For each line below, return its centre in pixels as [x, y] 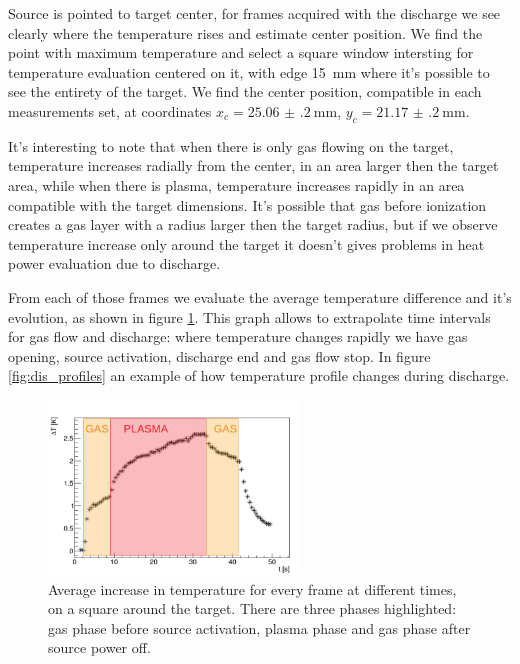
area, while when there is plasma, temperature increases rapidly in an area [236, 184]
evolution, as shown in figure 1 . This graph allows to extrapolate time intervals [249, 316]
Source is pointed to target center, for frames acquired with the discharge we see [254, 13]
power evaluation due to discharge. [114, 263]
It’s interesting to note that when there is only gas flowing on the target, [231, 145]
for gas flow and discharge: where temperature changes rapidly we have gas [238, 336]
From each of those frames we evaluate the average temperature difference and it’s [260, 296]
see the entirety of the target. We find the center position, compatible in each [245, 91]
